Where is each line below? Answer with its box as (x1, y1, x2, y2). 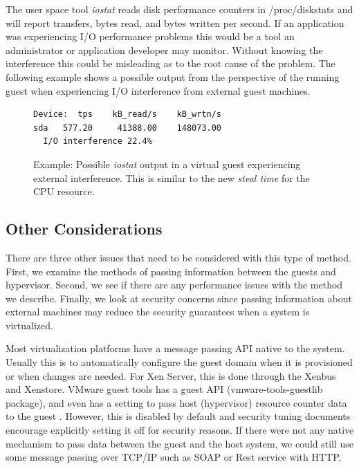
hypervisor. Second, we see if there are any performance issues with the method (6, 277, 343, 292)
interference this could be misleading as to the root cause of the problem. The (6, 56, 335, 71)
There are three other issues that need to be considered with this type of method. (6, 250, 351, 264)
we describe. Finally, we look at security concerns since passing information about (6, 291, 352, 305)
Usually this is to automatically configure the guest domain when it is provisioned (6, 355, 353, 369)
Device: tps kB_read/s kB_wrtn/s (33, 109, 222, 120)
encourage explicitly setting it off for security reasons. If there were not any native (6, 423, 354, 437)
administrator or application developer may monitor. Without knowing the (6, 42, 323, 57)
